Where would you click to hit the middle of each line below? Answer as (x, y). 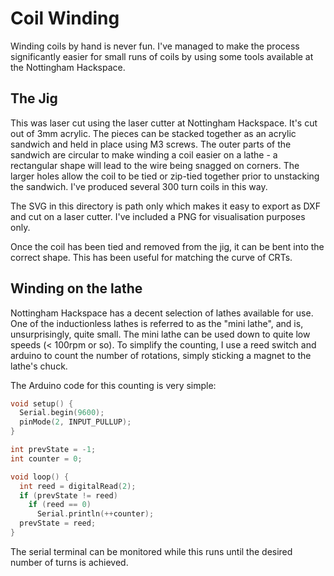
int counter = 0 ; (46, 458)
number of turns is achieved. (69, 562)
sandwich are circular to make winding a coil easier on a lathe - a (144, 154)
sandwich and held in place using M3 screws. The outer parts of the (151, 144)
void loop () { (40, 477)
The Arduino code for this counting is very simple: (113, 385)
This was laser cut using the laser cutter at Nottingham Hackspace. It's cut (164, 123)
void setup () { (42, 403)
